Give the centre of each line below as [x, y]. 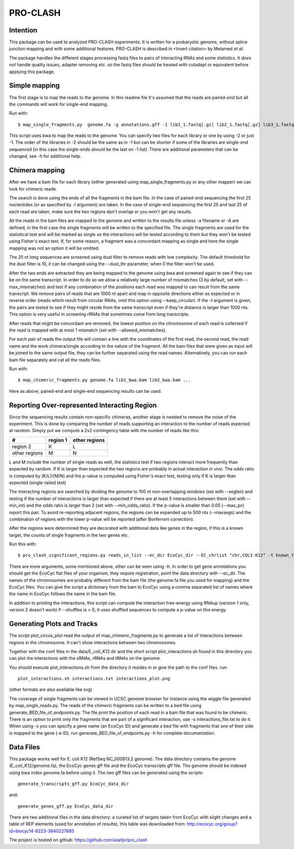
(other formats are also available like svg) [51, 689]
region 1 [58, 440]
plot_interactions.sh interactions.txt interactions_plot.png [94, 679]
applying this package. [32, 72]
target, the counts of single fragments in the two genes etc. [69, 535]
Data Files [24, 747]
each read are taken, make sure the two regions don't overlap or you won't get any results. [101, 212]
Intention [23, 30]
